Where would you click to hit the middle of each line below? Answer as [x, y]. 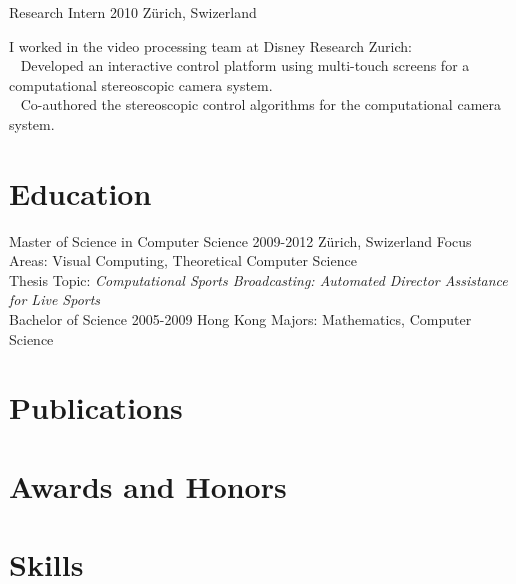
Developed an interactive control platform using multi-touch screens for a [245, 65]
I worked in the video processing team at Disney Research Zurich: [210, 45]
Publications [96, 407]
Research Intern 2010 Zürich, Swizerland [133, 12]
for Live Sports [55, 299]
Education [80, 192]
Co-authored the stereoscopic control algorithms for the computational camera [260, 104]
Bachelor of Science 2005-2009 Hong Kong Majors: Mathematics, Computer [240, 319]
